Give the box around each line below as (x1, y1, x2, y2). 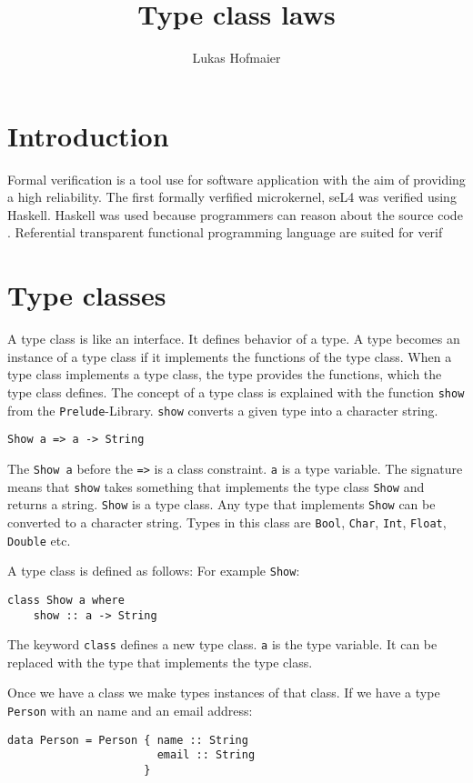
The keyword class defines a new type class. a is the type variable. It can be (7, 635, 438, 654)
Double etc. (7, 530, 71, 549)
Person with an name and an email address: (7, 701, 253, 719)
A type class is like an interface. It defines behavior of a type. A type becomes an (7, 329, 460, 348)
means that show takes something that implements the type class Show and (7, 477, 425, 496)
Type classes (7, 276, 166, 314)
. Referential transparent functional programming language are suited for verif (7, 223, 443, 242)
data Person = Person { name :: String (7, 733, 248, 747)
